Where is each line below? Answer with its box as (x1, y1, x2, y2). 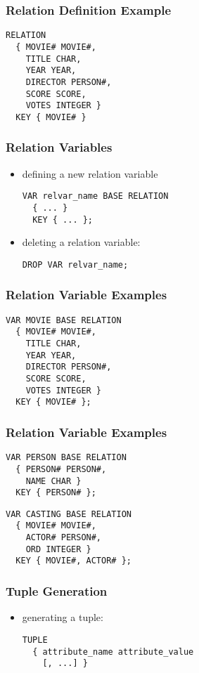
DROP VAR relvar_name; (22, 259, 129, 270)
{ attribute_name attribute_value (32, 646, 194, 657)
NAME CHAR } (25, 476, 82, 486)
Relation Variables (6, 138, 113, 156)
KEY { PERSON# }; (15, 488, 96, 498)
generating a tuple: (22, 610, 103, 625)
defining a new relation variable (22, 166, 158, 181)
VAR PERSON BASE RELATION (6, 452, 127, 463)
